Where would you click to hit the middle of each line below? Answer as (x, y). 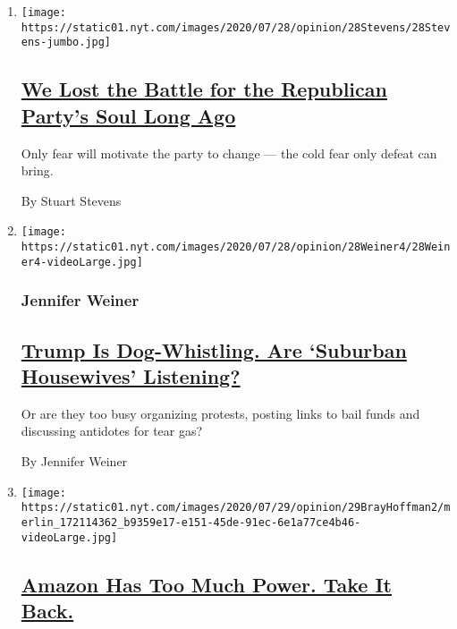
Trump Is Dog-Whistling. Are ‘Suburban (214, 349)
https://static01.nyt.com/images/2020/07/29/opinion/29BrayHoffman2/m (236, 508)
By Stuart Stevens (71, 200)
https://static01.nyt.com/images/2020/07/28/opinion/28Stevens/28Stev (236, 27)
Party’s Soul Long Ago (128, 115)
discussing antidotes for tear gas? (112, 431)
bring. (37, 170)
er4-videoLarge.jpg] (82, 262)
